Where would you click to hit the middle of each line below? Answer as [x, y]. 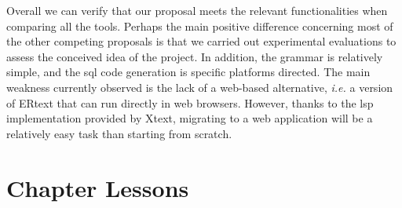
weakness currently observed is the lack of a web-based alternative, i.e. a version [200, 87]
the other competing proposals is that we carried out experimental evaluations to [201, 41]
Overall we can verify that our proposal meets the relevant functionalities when [197, 10]
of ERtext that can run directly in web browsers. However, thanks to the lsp [190, 102]
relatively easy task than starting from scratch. [119, 133]
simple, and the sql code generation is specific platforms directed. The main [188, 72]
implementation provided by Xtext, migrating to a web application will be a [190, 118]
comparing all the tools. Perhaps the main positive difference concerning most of [200, 26]
